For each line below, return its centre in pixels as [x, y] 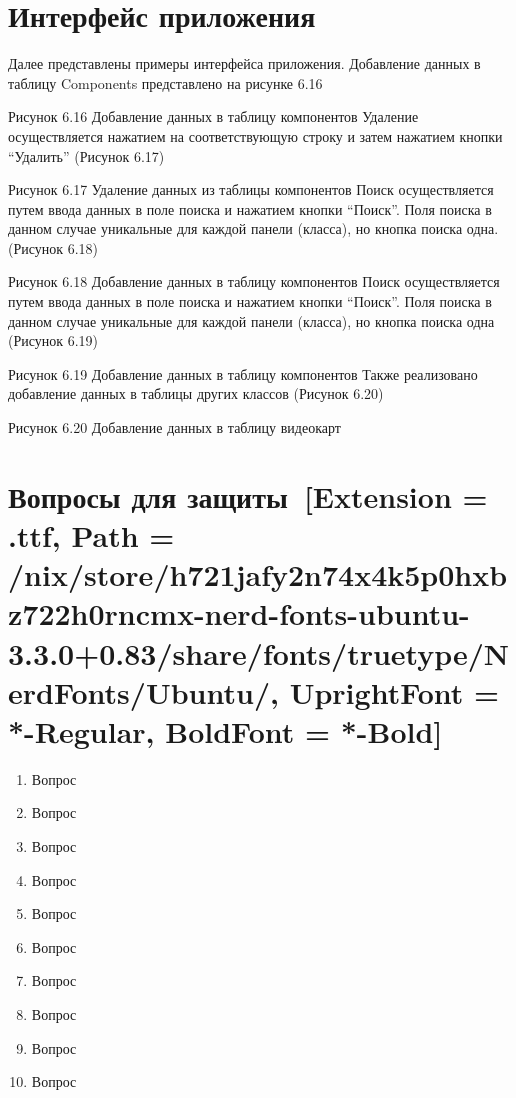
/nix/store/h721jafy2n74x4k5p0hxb [258, 574]
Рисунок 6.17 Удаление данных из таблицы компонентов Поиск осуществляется [251, 189]
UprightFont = [394, 691]
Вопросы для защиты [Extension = [248, 495]
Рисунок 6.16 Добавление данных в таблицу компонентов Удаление [213, 116]
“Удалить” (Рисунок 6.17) [86, 155]
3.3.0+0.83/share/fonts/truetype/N [259, 652]
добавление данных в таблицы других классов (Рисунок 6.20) [196, 393]
